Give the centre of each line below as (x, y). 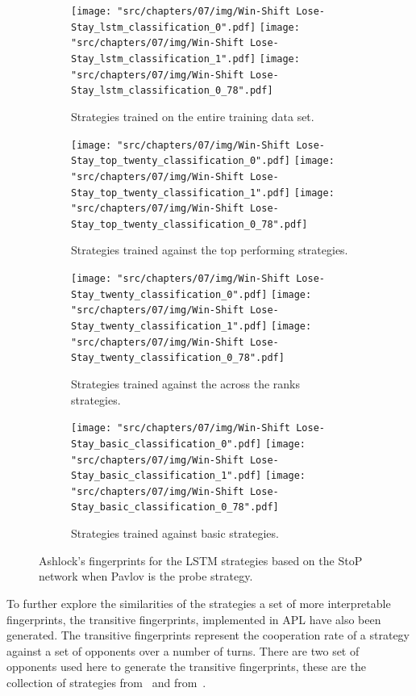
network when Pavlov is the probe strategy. (146, 576)
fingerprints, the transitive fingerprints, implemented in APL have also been (194, 619)
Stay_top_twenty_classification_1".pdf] (181, 193)
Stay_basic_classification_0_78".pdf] (175, 507)
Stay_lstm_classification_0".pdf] (164, 27)
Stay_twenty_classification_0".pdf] (169, 294)
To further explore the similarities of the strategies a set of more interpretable (199, 603)
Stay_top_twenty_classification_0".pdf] (181, 161)
